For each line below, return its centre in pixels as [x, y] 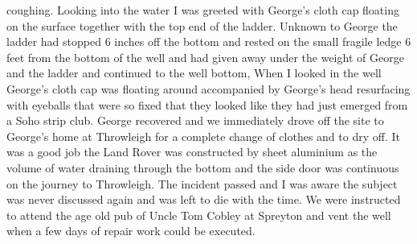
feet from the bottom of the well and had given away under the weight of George [205, 57]
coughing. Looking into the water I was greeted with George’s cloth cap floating [203, 10]
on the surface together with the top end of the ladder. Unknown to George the [202, 25]
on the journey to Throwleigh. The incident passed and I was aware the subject [202, 183]
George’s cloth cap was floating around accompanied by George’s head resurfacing [208, 88]
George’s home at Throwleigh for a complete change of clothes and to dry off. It [203, 136]
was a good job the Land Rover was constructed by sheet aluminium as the [192, 152]
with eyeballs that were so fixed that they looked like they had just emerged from [207, 104]
